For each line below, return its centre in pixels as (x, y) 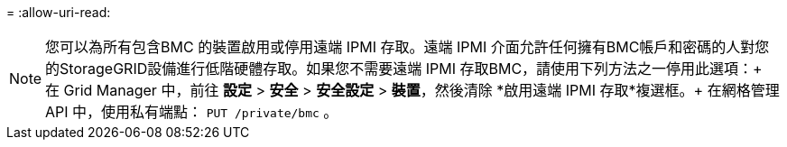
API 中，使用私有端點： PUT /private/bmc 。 (192, 112)
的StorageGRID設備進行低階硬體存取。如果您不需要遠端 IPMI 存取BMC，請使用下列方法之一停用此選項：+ (404, 69)
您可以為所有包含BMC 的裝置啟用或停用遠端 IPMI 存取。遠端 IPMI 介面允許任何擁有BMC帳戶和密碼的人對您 (407, 47)
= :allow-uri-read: (59, 12)
